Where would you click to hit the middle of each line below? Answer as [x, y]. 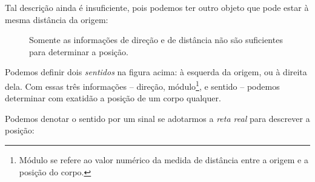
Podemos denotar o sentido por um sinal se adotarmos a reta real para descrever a [157, 118]
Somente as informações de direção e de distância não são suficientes [156, 40]
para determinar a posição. [79, 51]
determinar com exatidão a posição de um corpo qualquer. [113, 98]
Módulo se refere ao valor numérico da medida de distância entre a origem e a [164, 160]
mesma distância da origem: [57, 19]
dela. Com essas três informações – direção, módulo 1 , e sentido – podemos [142, 85]
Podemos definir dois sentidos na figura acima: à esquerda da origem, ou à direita [156, 72]
